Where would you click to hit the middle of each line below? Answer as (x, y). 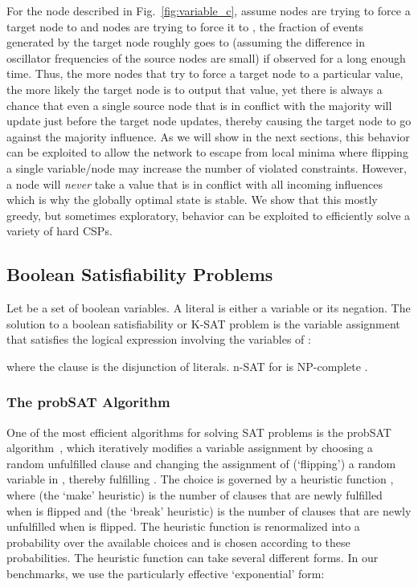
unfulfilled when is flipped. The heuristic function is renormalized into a (183, 526)
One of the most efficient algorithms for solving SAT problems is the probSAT (199, 432)
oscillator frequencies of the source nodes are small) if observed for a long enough (206, 57)
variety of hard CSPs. (59, 231)
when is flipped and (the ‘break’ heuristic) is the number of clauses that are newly (209, 510)
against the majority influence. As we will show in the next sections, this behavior (208, 136)
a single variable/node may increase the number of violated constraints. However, (207, 167)
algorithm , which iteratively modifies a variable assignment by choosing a (190, 448)
